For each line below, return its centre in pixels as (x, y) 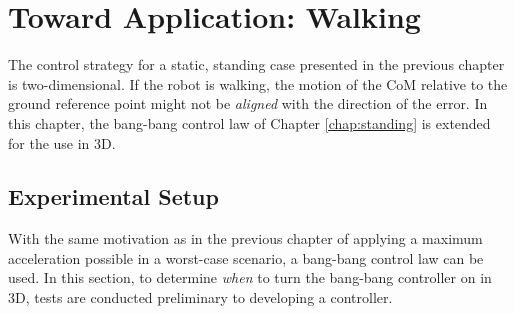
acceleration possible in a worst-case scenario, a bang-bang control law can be (246, 257)
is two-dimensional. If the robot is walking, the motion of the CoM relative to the (258, 83)
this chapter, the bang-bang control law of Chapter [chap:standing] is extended (249, 122)
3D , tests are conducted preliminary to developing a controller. (200, 297)
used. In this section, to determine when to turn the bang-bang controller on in (250, 277)
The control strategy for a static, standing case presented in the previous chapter (256, 64)
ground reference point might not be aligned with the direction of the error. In (248, 103)
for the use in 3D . (62, 142)
